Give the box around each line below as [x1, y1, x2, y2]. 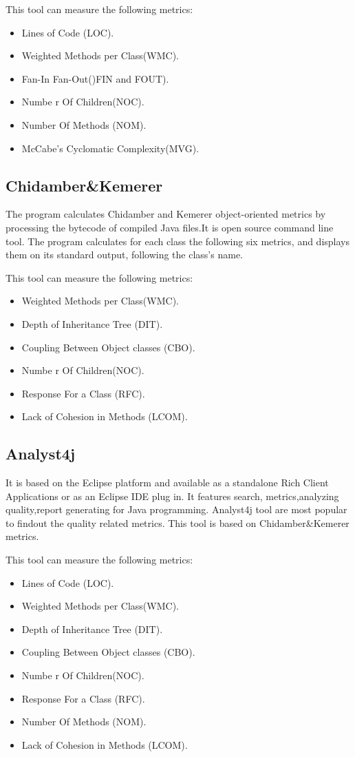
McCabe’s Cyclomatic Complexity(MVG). [21, 141, 200, 155]
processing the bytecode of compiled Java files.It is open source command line [6, 220, 334, 234]
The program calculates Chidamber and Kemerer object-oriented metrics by [6, 207, 326, 221]
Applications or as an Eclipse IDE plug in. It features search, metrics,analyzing [6, 488, 339, 503]
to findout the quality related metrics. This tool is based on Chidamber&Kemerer [6, 515, 349, 530]
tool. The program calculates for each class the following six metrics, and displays [6, 234, 349, 248]
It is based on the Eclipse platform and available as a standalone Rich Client [6, 475, 329, 490]
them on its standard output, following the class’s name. [6, 247, 243, 262]
